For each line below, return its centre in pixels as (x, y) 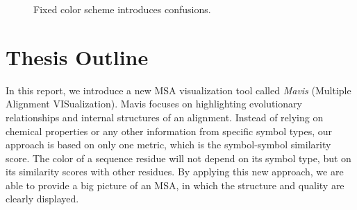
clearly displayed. (42, 199)
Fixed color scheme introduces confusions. (122, 9)
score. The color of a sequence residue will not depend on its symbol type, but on (178, 158)
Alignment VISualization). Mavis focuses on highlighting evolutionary (154, 104)
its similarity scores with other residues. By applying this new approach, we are (175, 172)
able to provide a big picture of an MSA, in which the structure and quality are (175, 185)
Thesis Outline (77, 56)
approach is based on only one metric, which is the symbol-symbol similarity (168, 145)
